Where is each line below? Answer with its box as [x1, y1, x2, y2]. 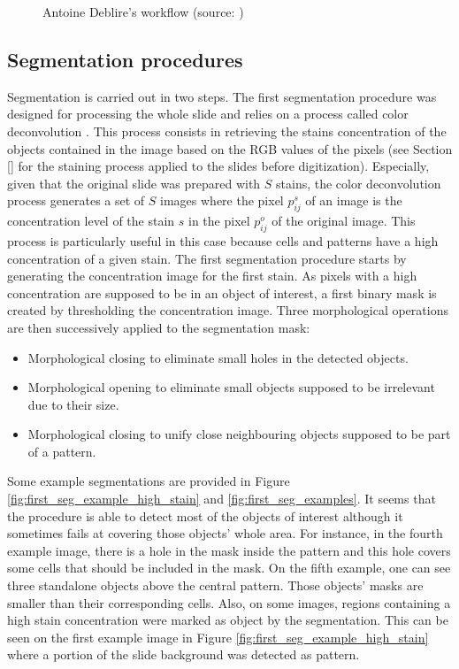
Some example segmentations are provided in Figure [7, 472, 290, 490]
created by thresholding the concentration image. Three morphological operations [7, 301, 448, 319]
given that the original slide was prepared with [7, 173, 261, 192]
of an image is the [305, 191, 402, 210]
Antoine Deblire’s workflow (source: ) [42, 3, 244, 20]
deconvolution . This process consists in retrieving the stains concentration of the [7, 121, 447, 140]
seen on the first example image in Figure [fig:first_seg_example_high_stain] [7, 627, 429, 646]
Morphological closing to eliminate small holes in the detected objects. [27, 348, 409, 366]
